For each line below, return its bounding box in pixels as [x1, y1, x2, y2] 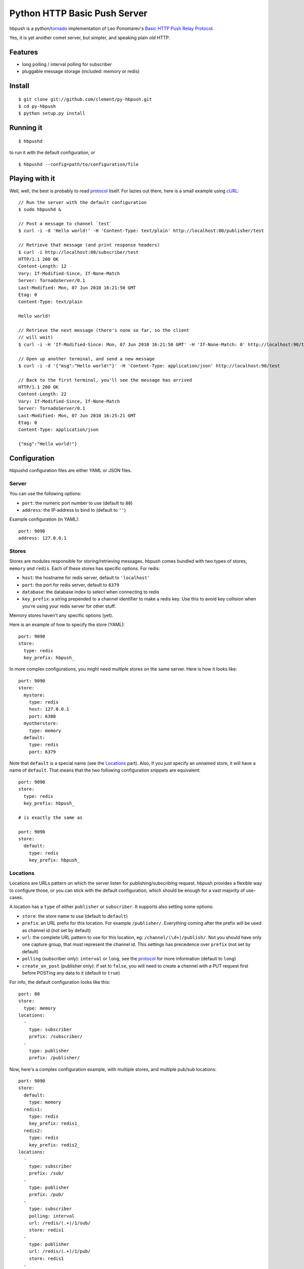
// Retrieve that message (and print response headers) [18, 242, 160, 248]
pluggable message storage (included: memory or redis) [22, 69, 140, 75]
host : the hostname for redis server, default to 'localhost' [22, 575, 150, 581]
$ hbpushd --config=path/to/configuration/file [18, 161, 139, 167]
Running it [9, 123, 43, 132]
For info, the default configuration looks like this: [9, 979, 110, 985]
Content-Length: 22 [18, 391, 67, 397]
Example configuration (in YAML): [9, 516, 80, 522]
